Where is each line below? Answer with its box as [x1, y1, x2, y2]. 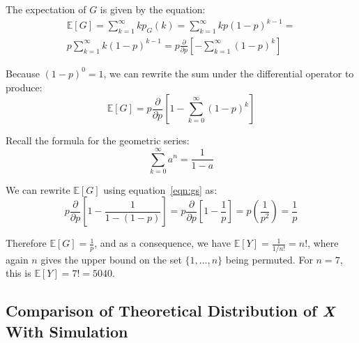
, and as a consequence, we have [94, 236, 231, 250]
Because [6, 66, 40, 80]
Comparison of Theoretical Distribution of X [6, 300, 335, 321]
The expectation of [6, 2, 86, 16]
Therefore [6, 236, 47, 250]
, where [307, 236, 339, 250]
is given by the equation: [100, 2, 206, 16]
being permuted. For [225, 252, 313, 266]
